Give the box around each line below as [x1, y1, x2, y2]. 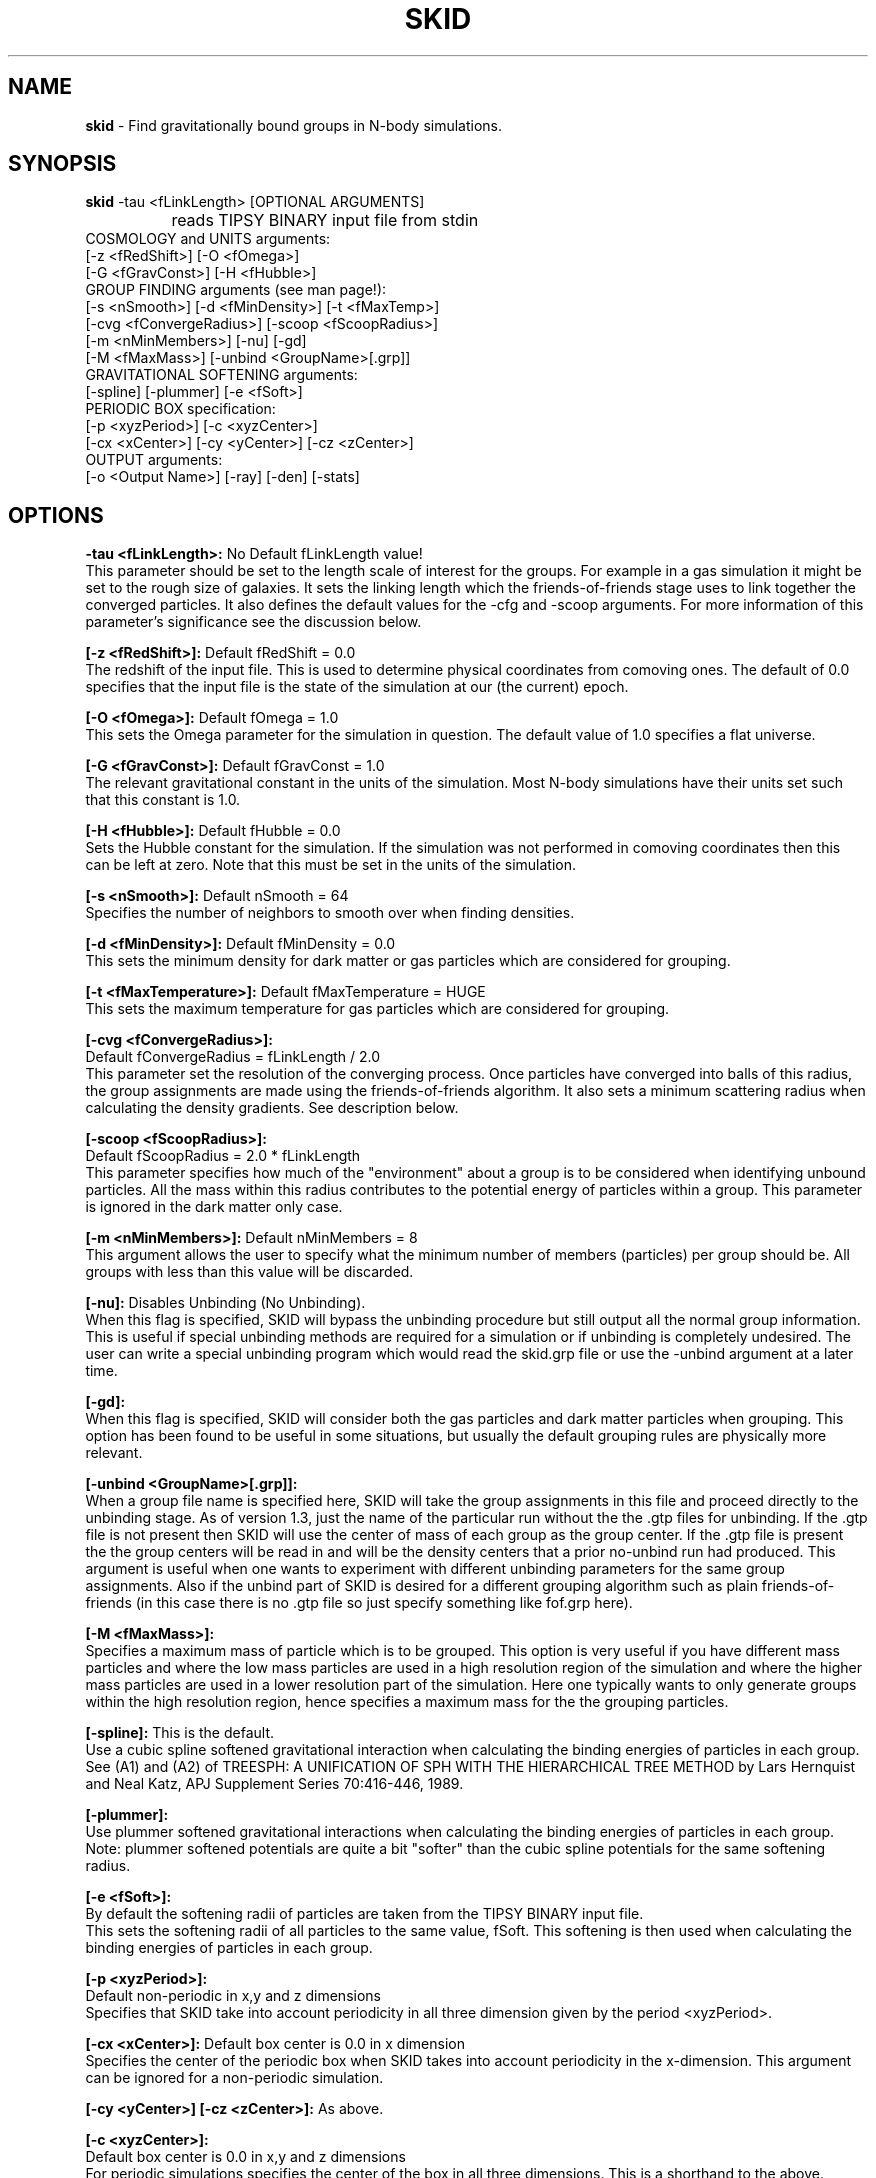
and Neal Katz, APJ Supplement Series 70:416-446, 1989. [85, 1775, 464, 1793]
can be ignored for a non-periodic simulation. [85, 2069, 384, 2087]
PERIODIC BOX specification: [85, 400, 276, 418]
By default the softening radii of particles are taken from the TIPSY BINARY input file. [85, 1905, 644, 1923]
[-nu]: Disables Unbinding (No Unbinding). [85, 1294, 366, 1312]
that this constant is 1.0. [85, 791, 241, 809]
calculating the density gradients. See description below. [85, 1099, 459, 1117]
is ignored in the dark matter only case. [85, 1198, 343, 1216]
